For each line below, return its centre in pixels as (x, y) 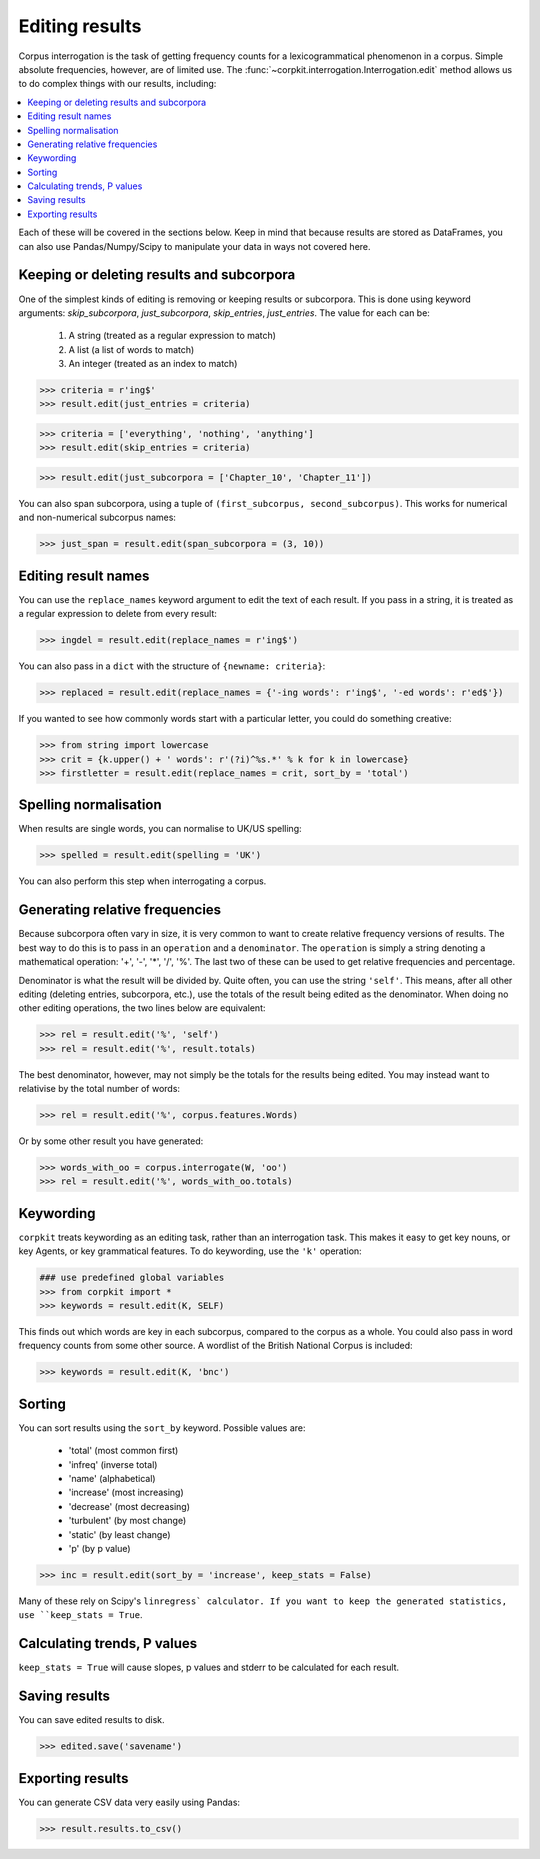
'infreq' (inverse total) (113, 1464)
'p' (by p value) (99, 1549)
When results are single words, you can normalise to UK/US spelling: (160, 829)
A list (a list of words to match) (131, 349)
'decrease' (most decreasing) (129, 1506)
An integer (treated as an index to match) (153, 364)
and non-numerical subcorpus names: (97, 517)
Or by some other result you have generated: (111, 1141)
